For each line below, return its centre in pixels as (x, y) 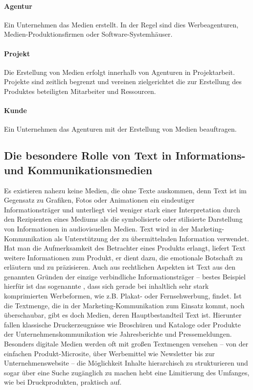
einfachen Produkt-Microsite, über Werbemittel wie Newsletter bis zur (109, 353)
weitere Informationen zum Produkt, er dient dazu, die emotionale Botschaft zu (123, 257)
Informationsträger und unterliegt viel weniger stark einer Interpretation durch (122, 209)
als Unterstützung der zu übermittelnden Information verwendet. (152, 238)
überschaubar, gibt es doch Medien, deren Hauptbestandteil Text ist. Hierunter (123, 315)
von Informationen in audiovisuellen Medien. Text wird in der (96, 228)
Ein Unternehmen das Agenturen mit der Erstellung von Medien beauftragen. (120, 129)
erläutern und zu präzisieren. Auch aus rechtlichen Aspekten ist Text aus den (120, 267)
